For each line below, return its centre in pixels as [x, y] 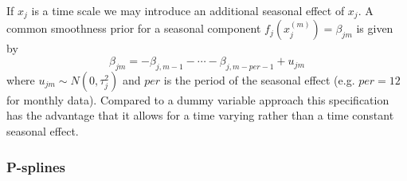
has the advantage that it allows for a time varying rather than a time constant [200, 115]
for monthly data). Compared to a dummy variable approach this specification [198, 99]
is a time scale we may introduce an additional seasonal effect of [188, 10]
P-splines [36, 166]
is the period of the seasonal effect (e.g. [259, 79]
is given [375, 28]
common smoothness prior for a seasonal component [134, 28]
